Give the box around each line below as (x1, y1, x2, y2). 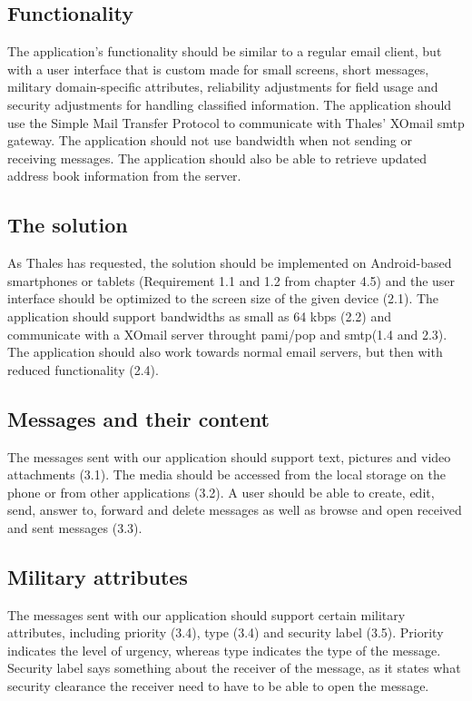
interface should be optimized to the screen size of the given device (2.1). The (7, 289, 439, 308)
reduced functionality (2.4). (7, 360, 159, 379)
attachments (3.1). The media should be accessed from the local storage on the (7, 465, 447, 484)
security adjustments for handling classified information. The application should (7, 94, 452, 114)
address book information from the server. (7, 166, 241, 185)
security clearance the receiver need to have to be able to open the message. (7, 676, 429, 696)
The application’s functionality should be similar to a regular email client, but (7, 42, 442, 61)
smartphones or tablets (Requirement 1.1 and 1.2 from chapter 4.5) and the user (7, 271, 456, 290)
